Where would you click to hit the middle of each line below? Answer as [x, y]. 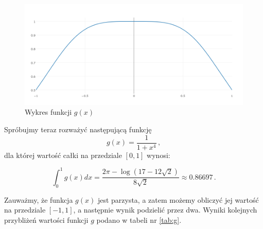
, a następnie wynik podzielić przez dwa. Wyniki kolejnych [165, 210]
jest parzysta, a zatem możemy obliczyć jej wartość [178, 199]
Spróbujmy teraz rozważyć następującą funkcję [78, 129]
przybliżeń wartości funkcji [46, 219]
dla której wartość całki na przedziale [63, 155]
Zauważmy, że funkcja [39, 199]
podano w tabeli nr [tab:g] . [139, 219]
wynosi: [159, 155]
